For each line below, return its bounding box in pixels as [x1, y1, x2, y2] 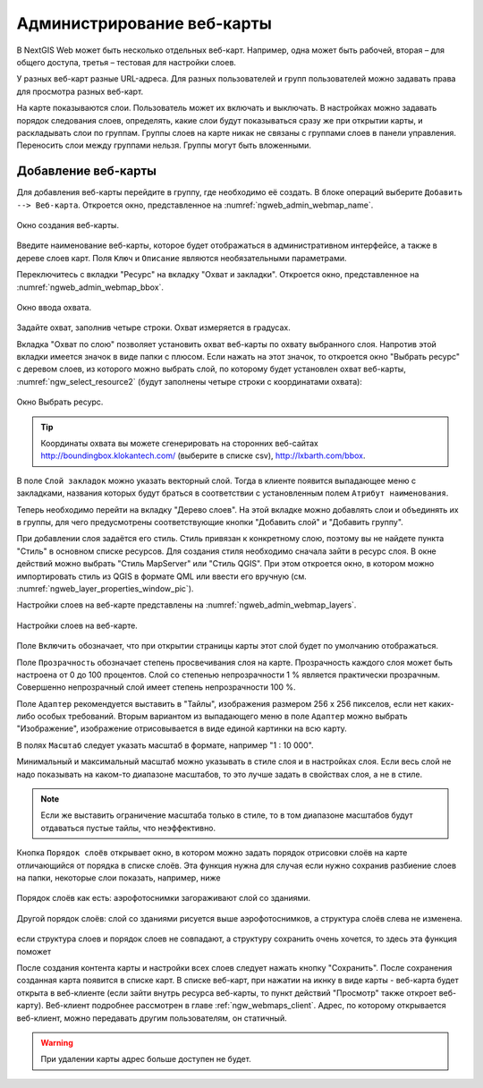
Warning [40, 1037, 73, 1048]
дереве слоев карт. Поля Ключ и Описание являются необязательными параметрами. [16, 252, 347, 263]
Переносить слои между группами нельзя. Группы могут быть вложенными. [16, 140, 312, 151]
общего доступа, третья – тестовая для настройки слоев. [16, 56, 237, 67]
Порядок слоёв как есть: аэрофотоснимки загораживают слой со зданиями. [16, 893, 311, 904]
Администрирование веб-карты [16, 13, 273, 33]
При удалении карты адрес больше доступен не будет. [40, 1054, 252, 1065]
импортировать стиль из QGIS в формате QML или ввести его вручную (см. [16, 571, 308, 582]
